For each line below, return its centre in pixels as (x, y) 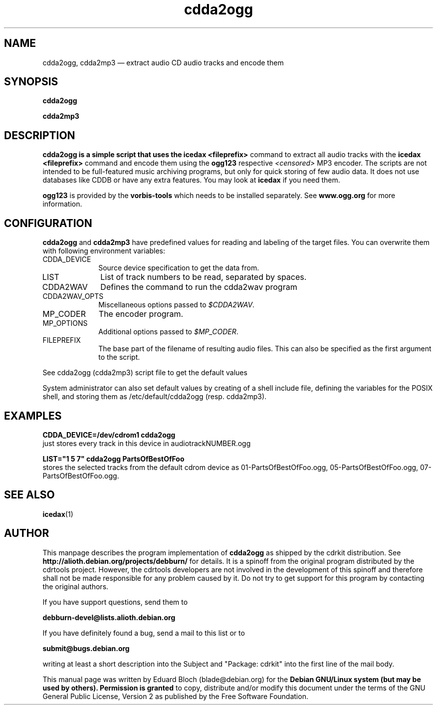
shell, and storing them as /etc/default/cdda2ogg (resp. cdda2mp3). (155, 397)
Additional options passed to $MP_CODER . (168, 332)
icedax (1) (58, 514)
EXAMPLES (33, 416)
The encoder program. (141, 314)
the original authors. (76, 586)
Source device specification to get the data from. (179, 268)
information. (62, 204)
